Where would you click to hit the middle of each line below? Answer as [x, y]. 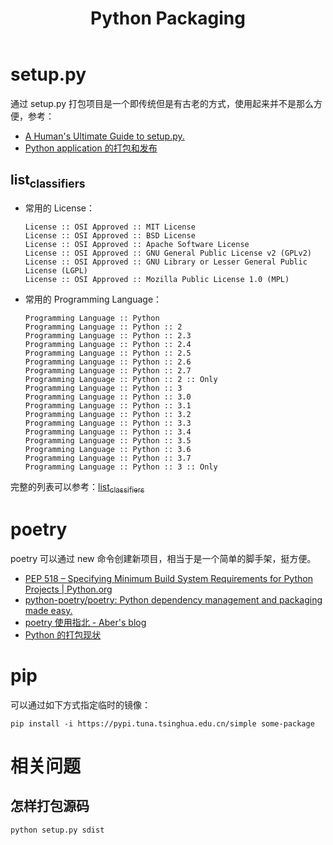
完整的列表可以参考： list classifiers [77, 487]
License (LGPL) [56, 270]
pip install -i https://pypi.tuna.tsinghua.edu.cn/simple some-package [162, 723]
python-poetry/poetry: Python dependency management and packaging [173, 599]
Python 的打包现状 [63, 634]
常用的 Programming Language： [93, 299]
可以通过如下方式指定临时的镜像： [80, 704]
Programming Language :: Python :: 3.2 [108, 414]
